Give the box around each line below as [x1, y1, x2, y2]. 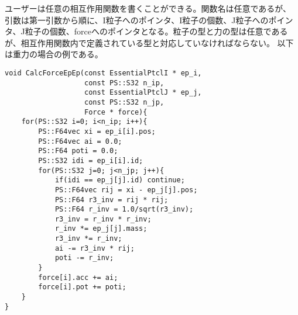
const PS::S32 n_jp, [84, 98, 165, 106]
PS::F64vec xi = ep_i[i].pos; [38, 127, 156, 136]
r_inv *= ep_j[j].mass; [54, 224, 148, 233]
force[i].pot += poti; [38, 283, 126, 292]
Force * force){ [84, 108, 148, 116]
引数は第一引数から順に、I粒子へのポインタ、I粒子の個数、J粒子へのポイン [5, 13, 293, 26]
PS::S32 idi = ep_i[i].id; [38, 156, 143, 165]
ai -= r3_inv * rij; [54, 244, 135, 252]
